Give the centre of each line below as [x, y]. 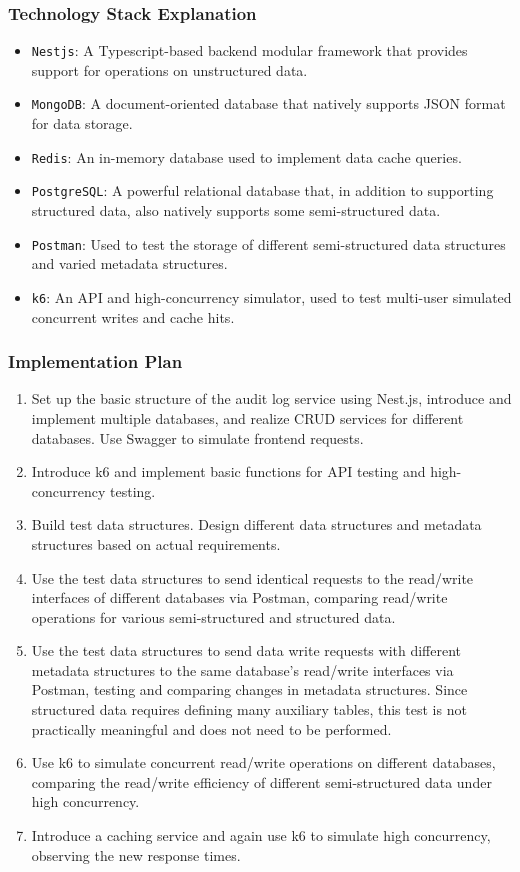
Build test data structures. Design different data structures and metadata [256, 524]
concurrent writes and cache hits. [133, 316]
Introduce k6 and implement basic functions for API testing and [228, 471]
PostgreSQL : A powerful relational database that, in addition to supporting [262, 190]
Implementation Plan [95, 361]
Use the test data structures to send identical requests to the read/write [252, 577]
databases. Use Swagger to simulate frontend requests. [197, 437]
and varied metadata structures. [129, 263]
